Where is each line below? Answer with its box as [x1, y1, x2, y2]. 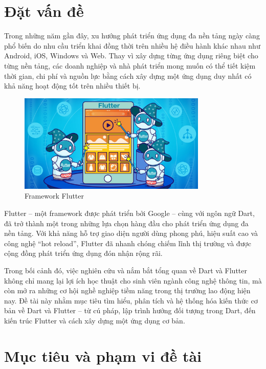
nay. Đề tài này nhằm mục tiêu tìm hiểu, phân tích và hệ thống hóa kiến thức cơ [4, 295, 258, 306]
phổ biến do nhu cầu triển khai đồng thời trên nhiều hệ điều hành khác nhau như [4, 40, 260, 51]
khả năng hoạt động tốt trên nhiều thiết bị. [4, 80, 141, 91]
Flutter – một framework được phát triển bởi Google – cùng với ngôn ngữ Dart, [4, 208, 255, 219]
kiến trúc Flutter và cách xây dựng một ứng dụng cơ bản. [4, 315, 185, 326]
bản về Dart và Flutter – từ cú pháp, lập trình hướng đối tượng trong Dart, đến [4, 305, 256, 316]
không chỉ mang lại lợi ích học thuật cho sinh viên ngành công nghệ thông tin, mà [4, 275, 262, 286]
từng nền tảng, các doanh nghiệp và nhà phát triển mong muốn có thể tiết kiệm [4, 60, 256, 71]
